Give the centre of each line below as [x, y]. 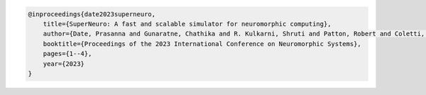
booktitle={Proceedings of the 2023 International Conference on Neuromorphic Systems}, [202, 44]
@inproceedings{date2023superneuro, [92, 14]
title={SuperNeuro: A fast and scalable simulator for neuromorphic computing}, [187, 24]
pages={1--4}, [67, 54]
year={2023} [64, 63]
